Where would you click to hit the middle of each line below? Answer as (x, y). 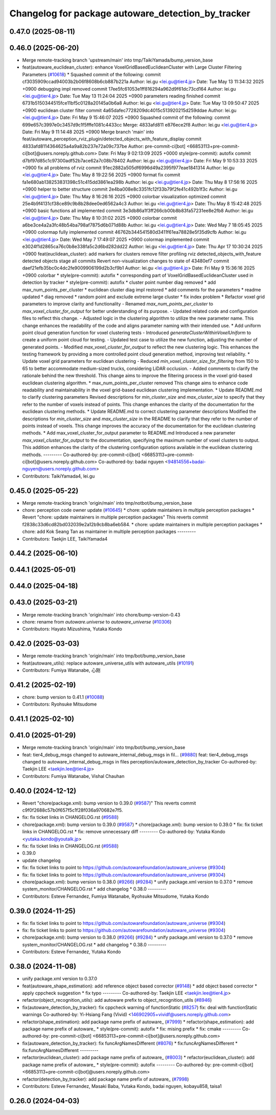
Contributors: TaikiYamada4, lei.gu (59, 476)
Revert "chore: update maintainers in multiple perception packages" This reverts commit (115, 517)
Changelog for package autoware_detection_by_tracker (130, 13)
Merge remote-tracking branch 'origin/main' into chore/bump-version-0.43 (101, 614)
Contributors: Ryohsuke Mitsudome (60, 704)
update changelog (41, 860)
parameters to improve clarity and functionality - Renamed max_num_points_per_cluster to (118, 304)
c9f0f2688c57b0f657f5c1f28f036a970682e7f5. (73, 810)
